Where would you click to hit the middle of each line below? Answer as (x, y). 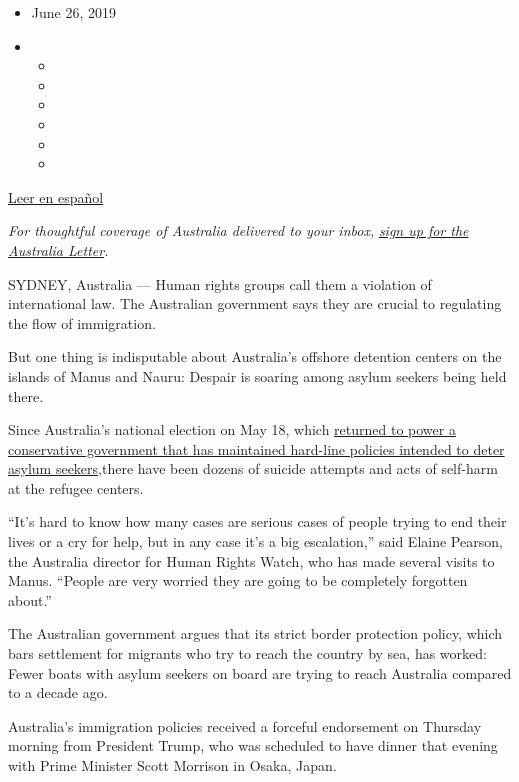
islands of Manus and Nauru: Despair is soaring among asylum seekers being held (257, 375)
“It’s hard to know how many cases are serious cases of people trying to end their (257, 521)
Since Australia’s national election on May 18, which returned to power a (232, 429)
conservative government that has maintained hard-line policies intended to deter (256, 448)
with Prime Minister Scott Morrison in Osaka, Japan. (172, 765)
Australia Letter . (58, 249)
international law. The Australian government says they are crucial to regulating (255, 303)
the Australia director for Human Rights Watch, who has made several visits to (251, 560)
